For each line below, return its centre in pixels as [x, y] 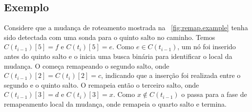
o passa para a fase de [214, 94]
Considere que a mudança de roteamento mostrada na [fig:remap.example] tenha [126, 28]
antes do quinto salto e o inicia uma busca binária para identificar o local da [118, 56]
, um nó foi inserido [207, 47]
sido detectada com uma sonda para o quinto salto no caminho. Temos [110, 37]
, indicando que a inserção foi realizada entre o [171, 75]
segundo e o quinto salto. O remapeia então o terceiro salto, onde [102, 84]
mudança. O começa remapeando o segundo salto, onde [87, 65]
